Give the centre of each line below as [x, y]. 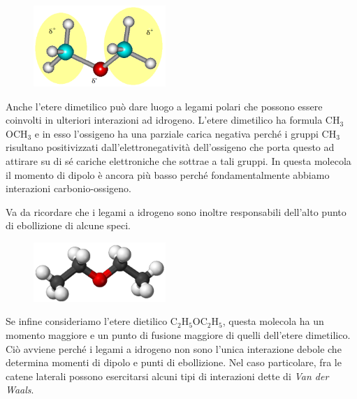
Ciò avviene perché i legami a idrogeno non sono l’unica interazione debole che [174, 348]
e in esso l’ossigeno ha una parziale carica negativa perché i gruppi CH [185, 133]
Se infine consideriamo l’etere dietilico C [92, 321]
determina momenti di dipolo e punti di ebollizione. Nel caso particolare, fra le [174, 362]
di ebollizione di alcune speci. [68, 225]
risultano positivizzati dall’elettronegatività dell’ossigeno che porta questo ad [170, 147]
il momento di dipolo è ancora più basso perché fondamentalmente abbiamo [168, 174]
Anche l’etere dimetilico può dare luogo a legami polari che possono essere [164, 106]
